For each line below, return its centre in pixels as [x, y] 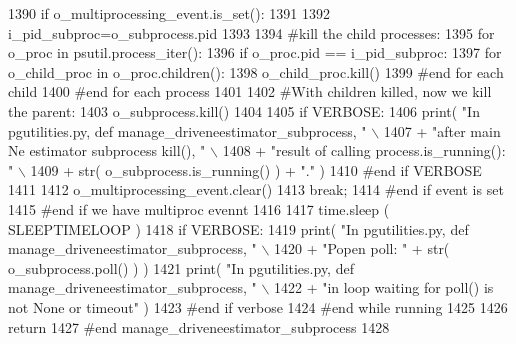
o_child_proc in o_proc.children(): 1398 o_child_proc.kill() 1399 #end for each [256, 71]
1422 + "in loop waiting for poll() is [384, 287]
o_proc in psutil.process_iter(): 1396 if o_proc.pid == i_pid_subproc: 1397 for [255, 52]
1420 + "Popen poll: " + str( [362, 248]
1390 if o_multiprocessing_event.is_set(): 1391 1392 [169, 13]
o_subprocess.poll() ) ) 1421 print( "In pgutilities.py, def [181, 267]
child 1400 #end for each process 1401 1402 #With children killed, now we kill [250, 91]
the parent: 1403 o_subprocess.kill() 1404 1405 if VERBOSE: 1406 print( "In [244, 110]
